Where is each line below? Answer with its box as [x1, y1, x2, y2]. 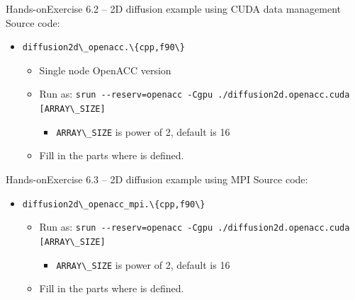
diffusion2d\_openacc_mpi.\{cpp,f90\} [22, 199, 205, 209]
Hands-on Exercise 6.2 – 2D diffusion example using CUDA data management [6, 1, 342, 16]
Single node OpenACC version [39, 62, 171, 77]
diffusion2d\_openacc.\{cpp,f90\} [22, 42, 185, 53]
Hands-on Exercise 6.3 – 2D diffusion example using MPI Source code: [6, 172, 308, 186]
